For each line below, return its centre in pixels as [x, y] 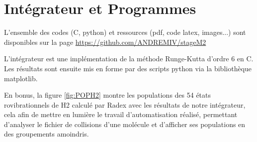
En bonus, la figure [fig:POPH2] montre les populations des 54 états [108, 95]
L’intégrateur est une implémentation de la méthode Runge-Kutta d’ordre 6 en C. [129, 59]
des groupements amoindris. [46, 134]
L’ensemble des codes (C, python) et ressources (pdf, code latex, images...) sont [125, 32]
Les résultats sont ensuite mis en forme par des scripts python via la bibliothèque [128, 68]
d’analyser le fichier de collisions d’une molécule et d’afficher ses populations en [125, 124]
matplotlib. [21, 78]
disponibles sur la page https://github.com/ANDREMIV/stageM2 [105, 42]
